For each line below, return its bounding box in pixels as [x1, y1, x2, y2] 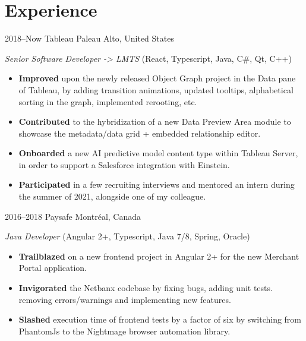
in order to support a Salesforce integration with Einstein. [18, 158, 230, 170]
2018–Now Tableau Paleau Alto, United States [5, 32, 174, 45]
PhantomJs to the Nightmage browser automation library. [18, 324, 231, 337]
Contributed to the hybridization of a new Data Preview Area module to [18, 115, 291, 128]
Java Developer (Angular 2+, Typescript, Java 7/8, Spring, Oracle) [5, 230, 250, 242]
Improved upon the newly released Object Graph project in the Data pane [18, 72, 296, 84]
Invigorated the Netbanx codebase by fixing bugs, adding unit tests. [18, 282, 273, 294]
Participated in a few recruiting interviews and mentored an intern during [18, 178, 295, 191]
